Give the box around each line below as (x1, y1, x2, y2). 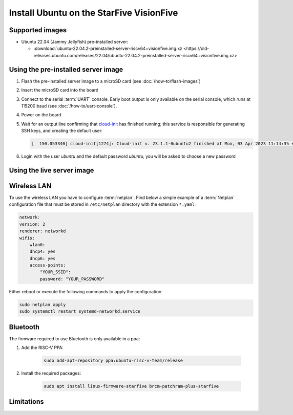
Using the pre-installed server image (9, 65, 123, 73)
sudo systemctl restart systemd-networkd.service (19, 308, 141, 314)
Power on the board (21, 112, 61, 118)
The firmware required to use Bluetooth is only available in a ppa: (9, 335, 140, 342)
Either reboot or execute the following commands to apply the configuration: (9, 288, 163, 294)
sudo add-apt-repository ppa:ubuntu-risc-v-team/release (43, 358, 183, 364)
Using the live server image (9, 166, 94, 175)
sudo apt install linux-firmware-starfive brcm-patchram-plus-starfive (43, 384, 219, 389)
